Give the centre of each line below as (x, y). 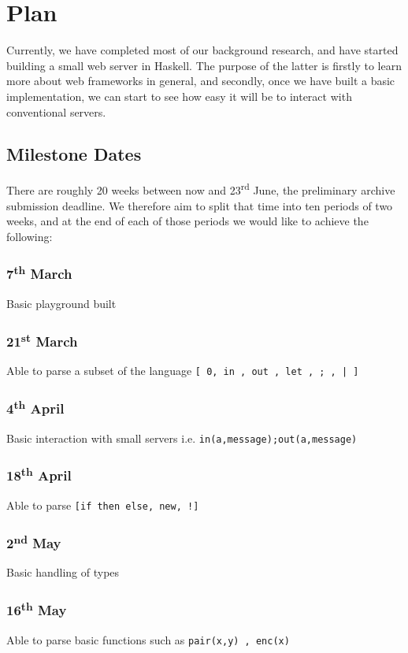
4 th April (35, 407)
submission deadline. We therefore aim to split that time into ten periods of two (200, 205)
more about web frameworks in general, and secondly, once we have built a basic (201, 81)
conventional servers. (56, 111)
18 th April (39, 475)
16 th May (37, 609)
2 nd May (34, 542)
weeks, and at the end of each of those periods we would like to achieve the (187, 221)
